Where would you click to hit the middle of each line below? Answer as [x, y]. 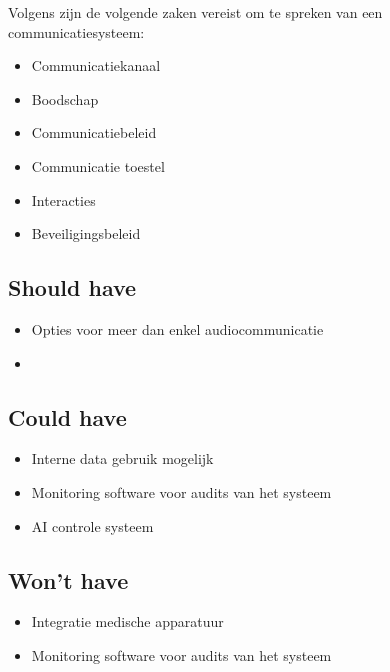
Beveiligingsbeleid [86, 233]
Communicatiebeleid [94, 132]
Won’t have [68, 579]
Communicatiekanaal [96, 65]
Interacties [63, 199]
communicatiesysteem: [76, 31]
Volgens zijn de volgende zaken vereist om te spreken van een [195, 12]
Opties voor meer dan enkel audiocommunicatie [177, 328]
